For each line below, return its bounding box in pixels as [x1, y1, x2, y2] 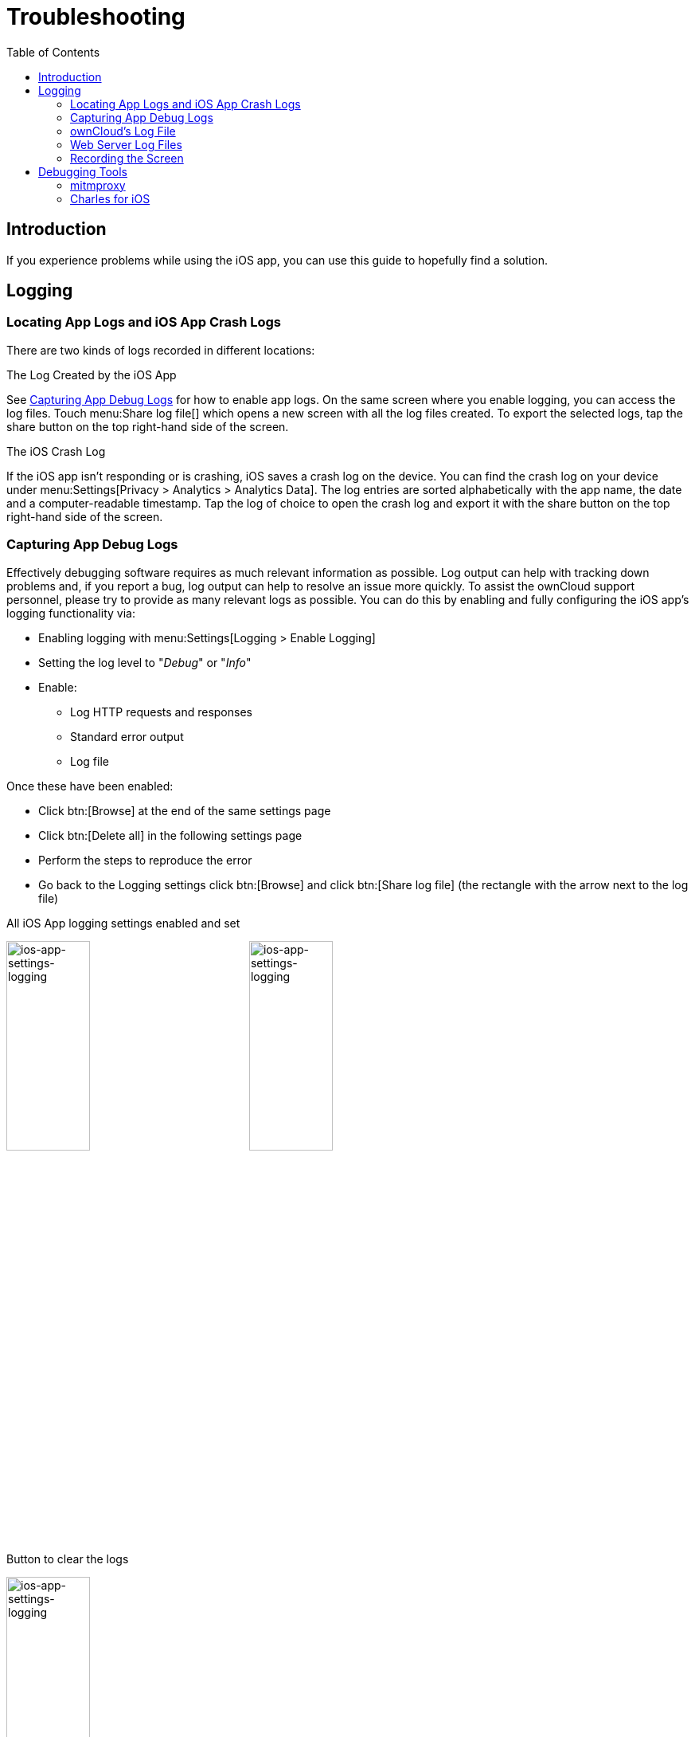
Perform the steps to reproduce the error [38, 853, 252, 867]
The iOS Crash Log [6, 444, 106, 458]
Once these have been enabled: [6, 778, 174, 793]
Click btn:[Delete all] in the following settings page [38, 828, 303, 842]
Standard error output [70, 729, 184, 743]
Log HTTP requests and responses [70, 704, 252, 719]
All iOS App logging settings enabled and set [6, 916, 240, 930]
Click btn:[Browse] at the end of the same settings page [38, 803, 331, 818]
